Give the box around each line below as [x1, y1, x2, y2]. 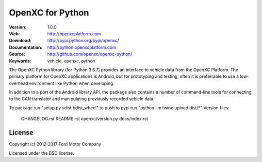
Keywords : [9, 58, 32, 64]
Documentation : [9, 44, 43, 50]
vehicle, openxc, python [47, 58, 96, 64]
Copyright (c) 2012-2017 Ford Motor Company [9, 141, 101, 147]
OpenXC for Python [9, 7, 89, 18]
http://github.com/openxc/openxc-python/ [47, 51, 132, 57]
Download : [9, 38, 32, 44]
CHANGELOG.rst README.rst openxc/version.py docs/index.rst [21, 116, 148, 122]
